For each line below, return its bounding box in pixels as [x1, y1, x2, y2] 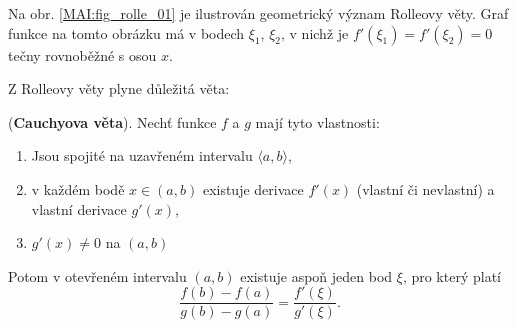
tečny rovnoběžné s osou [8, 44, 157, 65]
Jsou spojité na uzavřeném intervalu [31, 145, 253, 166]
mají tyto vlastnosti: [255, 111, 380, 132]
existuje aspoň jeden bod [240, 265, 393, 286]
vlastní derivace [31, 198, 127, 219]
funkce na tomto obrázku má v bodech [8, 22, 245, 43]
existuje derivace [202, 178, 304, 199]
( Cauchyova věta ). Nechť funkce [8, 111, 217, 132]
